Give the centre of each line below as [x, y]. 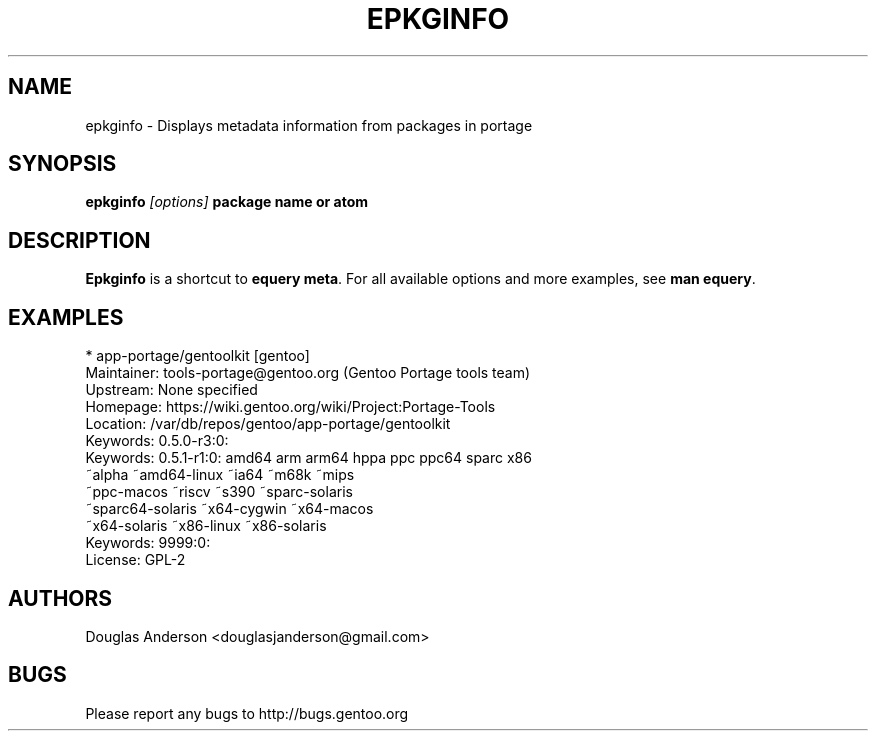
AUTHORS [60, 598]
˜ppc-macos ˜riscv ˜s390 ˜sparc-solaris [219, 492]
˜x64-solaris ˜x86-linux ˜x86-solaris [206, 526]
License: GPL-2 [135, 560]
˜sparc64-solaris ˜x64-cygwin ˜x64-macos [229, 509]
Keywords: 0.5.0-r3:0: [157, 441]
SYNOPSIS [62, 164]
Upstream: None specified [171, 390]
